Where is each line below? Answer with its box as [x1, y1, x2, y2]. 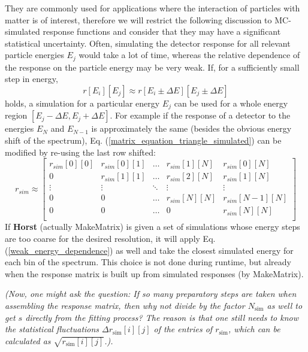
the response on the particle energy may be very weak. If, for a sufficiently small [5, 60, 300, 73]
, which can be [228, 323, 280, 335]
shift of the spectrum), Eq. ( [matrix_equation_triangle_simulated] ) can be [5, 134, 282, 147]
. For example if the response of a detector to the [110, 109, 291, 122]
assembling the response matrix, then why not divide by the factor [5, 299, 245, 311]
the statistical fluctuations [5, 323, 99, 335]
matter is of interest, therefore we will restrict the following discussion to [5, 13, 272, 26]
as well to [267, 299, 303, 311]
